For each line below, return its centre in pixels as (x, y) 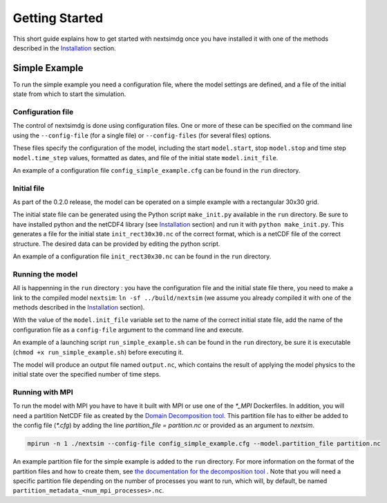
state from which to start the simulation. (69, 94)
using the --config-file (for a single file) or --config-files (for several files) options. (142, 135)
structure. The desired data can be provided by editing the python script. (116, 244)
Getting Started (58, 18)
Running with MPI (43, 392)
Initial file (29, 188)
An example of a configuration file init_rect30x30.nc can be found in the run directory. (142, 256)
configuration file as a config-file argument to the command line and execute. (128, 330)
